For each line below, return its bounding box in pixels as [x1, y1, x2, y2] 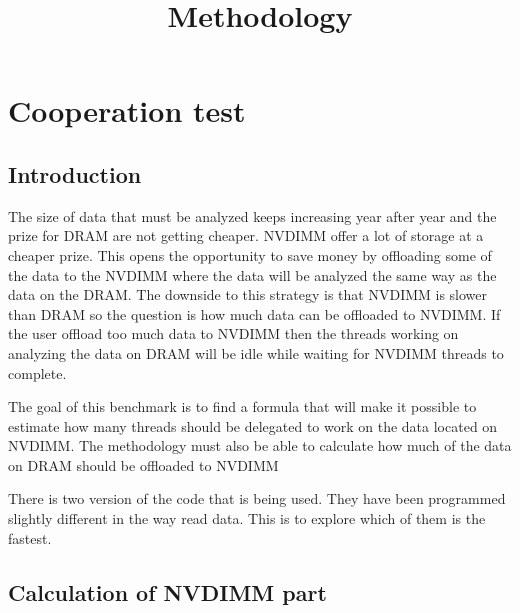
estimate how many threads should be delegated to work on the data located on [8, 415, 498, 436]
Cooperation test [8, 90, 246, 131]
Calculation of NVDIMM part [8, 576, 327, 607]
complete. [8, 362, 67, 383]
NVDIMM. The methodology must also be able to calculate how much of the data [8, 435, 512, 456]
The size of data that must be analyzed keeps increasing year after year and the [8, 205, 497, 226]
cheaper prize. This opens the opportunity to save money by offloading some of [8, 244, 492, 265]
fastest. [8, 527, 52, 548]
